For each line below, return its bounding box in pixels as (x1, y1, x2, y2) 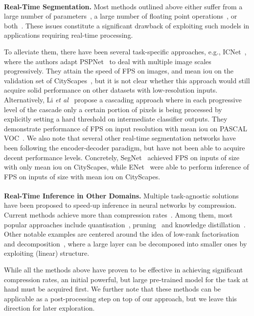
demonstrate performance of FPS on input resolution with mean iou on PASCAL (4, 123, 247, 133)
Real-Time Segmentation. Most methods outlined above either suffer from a (4, 1, 243, 11)
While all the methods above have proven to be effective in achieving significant (4, 265, 243, 275)
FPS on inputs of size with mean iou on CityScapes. (4, 171, 161, 181)
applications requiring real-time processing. (4, 30, 133, 40)
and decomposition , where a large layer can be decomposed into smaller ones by (4, 238, 247, 248)
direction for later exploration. (4, 303, 95, 313)
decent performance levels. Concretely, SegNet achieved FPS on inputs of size (4, 152, 239, 162)
